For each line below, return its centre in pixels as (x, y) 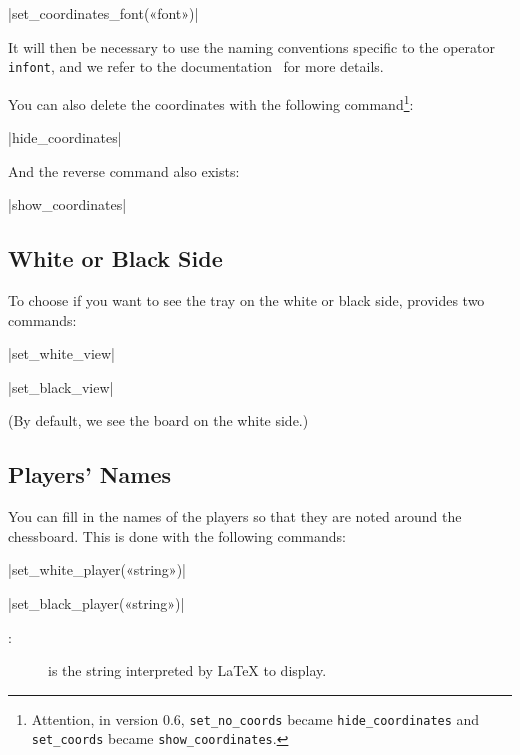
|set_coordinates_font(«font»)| (103, 13)
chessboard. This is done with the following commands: (177, 535)
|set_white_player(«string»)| (97, 569)
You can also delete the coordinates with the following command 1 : (211, 102)
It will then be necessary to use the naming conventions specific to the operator (251, 46)
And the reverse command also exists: (124, 170)
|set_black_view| (61, 386)
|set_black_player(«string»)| (96, 603)
